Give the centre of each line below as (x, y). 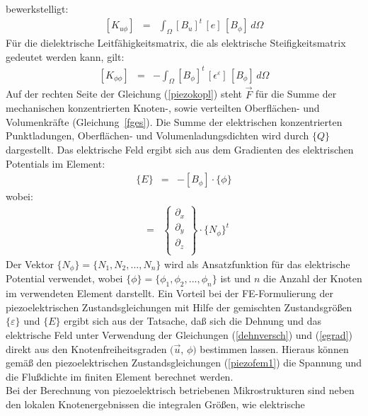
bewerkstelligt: (37, 8)
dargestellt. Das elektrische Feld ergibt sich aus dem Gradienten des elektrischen (180, 150)
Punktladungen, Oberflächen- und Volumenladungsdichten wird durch (157, 135)
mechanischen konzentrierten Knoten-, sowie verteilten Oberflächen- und (163, 108)
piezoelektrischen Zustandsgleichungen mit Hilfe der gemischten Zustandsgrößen (179, 307)
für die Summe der (296, 94)
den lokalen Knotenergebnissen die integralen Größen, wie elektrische (155, 404)
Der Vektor (30, 264)
